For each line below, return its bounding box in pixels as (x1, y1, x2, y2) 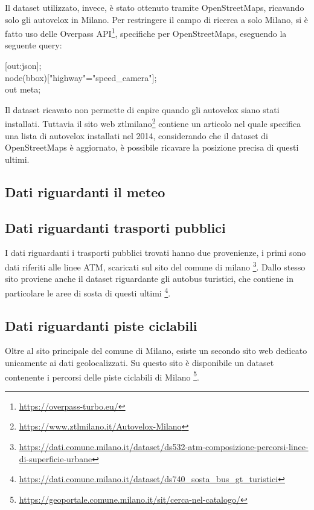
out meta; (5, 83, 41, 96)
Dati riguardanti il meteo (5, 182, 165, 201)
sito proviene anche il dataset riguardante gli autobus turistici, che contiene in (5, 272, 294, 285)
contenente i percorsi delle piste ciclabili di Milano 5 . (5, 368, 199, 383)
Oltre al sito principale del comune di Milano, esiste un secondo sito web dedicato (5, 344, 307, 357)
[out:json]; (5, 59, 42, 72)
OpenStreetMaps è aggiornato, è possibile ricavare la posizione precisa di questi (5, 141, 299, 154)
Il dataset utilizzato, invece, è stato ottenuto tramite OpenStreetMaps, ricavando (5, 1, 304, 13)
